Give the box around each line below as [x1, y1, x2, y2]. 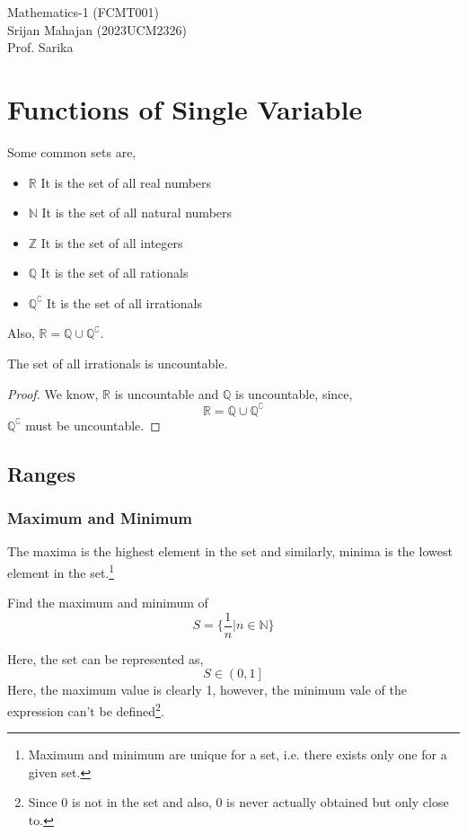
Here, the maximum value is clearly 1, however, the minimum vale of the [7, 680, 408, 699]
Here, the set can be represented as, [7, 649, 204, 668]
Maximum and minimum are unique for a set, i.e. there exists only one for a [28, 745, 447, 764]
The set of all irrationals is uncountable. [7, 354, 228, 373]
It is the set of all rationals [40, 263, 189, 282]
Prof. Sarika [7, 38, 74, 57]
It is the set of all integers [40, 233, 183, 252]
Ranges [7, 459, 75, 487]
